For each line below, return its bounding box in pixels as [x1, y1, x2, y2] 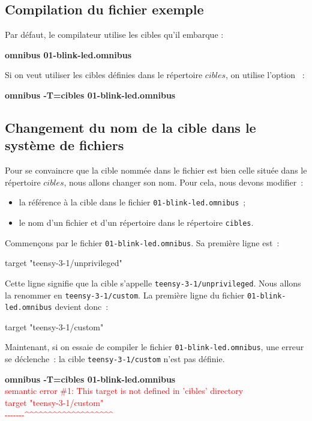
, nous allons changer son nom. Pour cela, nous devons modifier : [64, 175, 304, 188]
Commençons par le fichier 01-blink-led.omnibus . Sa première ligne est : [5, 236, 280, 249]
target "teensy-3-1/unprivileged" [5, 256, 122, 269]
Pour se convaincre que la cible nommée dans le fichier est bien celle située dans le [5, 164, 307, 177]
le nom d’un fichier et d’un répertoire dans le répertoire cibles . [19, 216, 254, 229]
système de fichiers [5, 136, 124, 154]
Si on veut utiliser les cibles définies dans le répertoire [5, 68, 203, 81]
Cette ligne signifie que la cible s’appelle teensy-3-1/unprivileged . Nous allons [5, 276, 301, 289]
